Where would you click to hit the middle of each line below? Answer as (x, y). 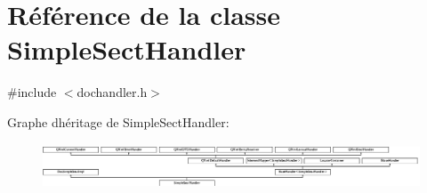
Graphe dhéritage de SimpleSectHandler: (118, 121)
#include (32, 92)
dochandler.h (112, 92)
